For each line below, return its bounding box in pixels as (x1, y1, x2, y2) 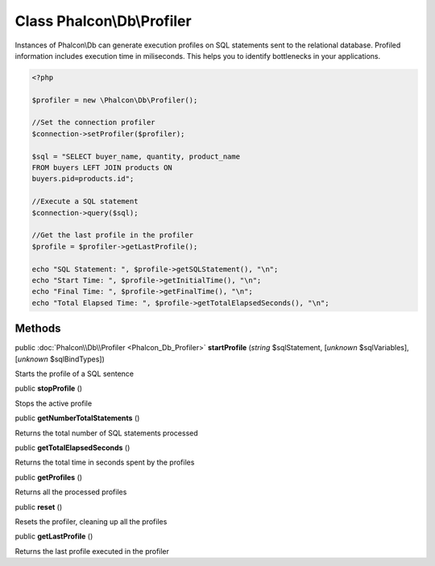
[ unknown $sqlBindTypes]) (14, 354, 105, 364)
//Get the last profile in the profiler (31, 230, 193, 240)
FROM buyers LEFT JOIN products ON (31, 163, 172, 172)
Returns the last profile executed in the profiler (14, 546, 169, 556)
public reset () (14, 502, 63, 511)
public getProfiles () (14, 472, 83, 482)
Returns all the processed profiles (14, 487, 127, 497)
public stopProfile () (14, 383, 83, 394)
